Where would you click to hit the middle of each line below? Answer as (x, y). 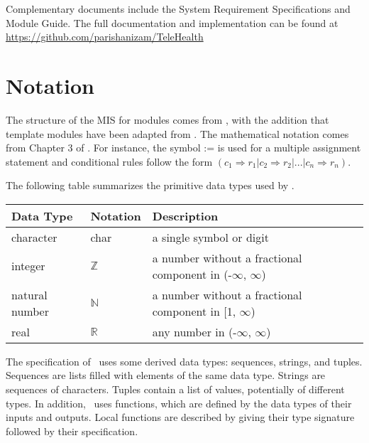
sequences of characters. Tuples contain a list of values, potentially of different (175, 389)
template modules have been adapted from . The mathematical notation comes (177, 133)
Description (185, 215)
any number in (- (194, 331)
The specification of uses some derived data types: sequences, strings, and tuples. (184, 361)
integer (28, 266)
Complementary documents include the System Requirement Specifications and (178, 9)
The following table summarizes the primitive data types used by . (150, 185)
